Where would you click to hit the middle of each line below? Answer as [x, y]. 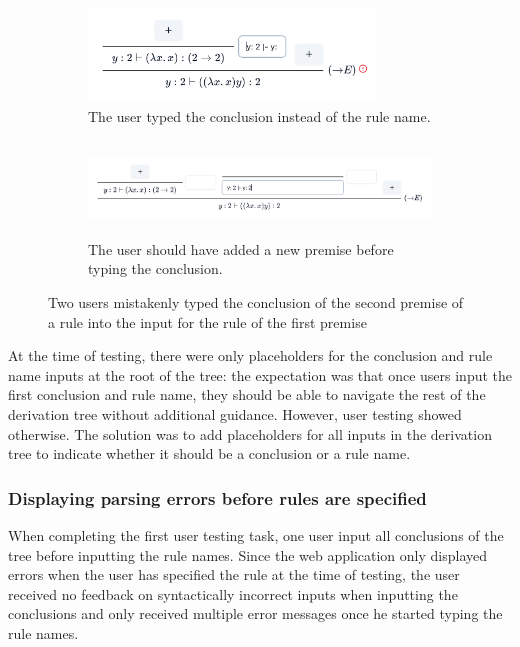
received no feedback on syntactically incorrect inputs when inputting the [233, 593]
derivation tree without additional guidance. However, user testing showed [235, 413]
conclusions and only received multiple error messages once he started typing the [255, 613]
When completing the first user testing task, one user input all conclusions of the [256, 534]
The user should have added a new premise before [241, 248]
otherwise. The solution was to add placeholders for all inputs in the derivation [250, 433]
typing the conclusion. [155, 268]
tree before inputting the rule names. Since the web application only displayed [248, 554]
